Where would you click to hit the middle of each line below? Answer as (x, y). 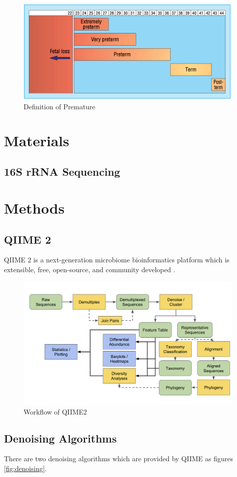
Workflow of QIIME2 (55, 411)
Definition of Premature (59, 107)
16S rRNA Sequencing (62, 172)
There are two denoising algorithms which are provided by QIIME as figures (119, 459)
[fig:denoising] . (26, 468)
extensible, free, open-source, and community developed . (90, 269)
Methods (34, 208)
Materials (37, 140)
